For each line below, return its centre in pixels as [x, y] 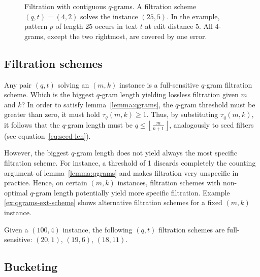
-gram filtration [228, 84]
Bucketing [31, 267]
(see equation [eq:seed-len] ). [47, 135]
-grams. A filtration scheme [154, 6]
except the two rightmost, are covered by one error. [127, 36]
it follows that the [32, 124]
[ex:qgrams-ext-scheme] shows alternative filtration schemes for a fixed [113, 202]
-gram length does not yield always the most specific [156, 153]
